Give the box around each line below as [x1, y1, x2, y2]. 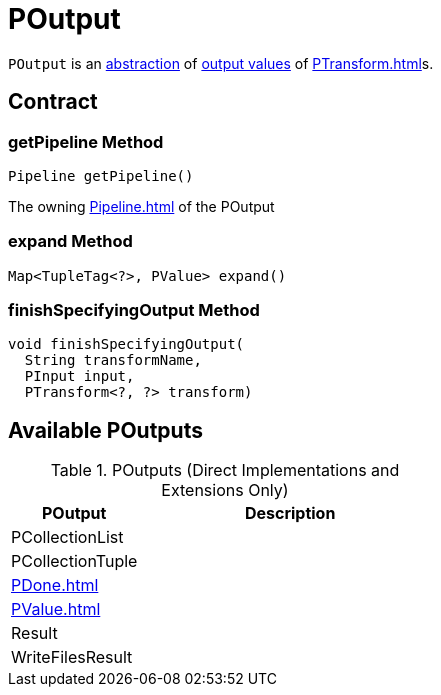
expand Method [8, 231, 133, 252]
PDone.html [11, 575, 99, 596]
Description [244, 503, 336, 524]
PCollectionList [11, 527, 124, 548]
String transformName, [24, 352, 202, 369]
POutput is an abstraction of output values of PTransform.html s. [8, 54, 434, 72]
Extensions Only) [161, 480, 289, 501]
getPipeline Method [8, 131, 164, 152]
